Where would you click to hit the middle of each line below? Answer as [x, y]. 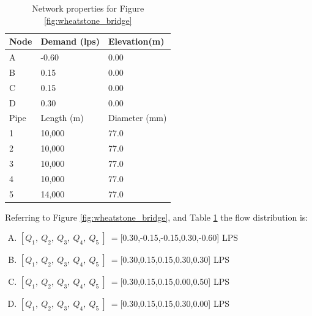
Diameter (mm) [137, 118]
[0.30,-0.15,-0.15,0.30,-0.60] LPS [179, 237]
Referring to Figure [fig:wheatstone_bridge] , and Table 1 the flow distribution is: [157, 217]
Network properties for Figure [88, 8]
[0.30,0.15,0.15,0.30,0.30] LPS [175, 259]
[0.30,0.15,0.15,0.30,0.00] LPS [175, 303]
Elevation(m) [136, 41]
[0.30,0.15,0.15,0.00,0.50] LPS [175, 281]
